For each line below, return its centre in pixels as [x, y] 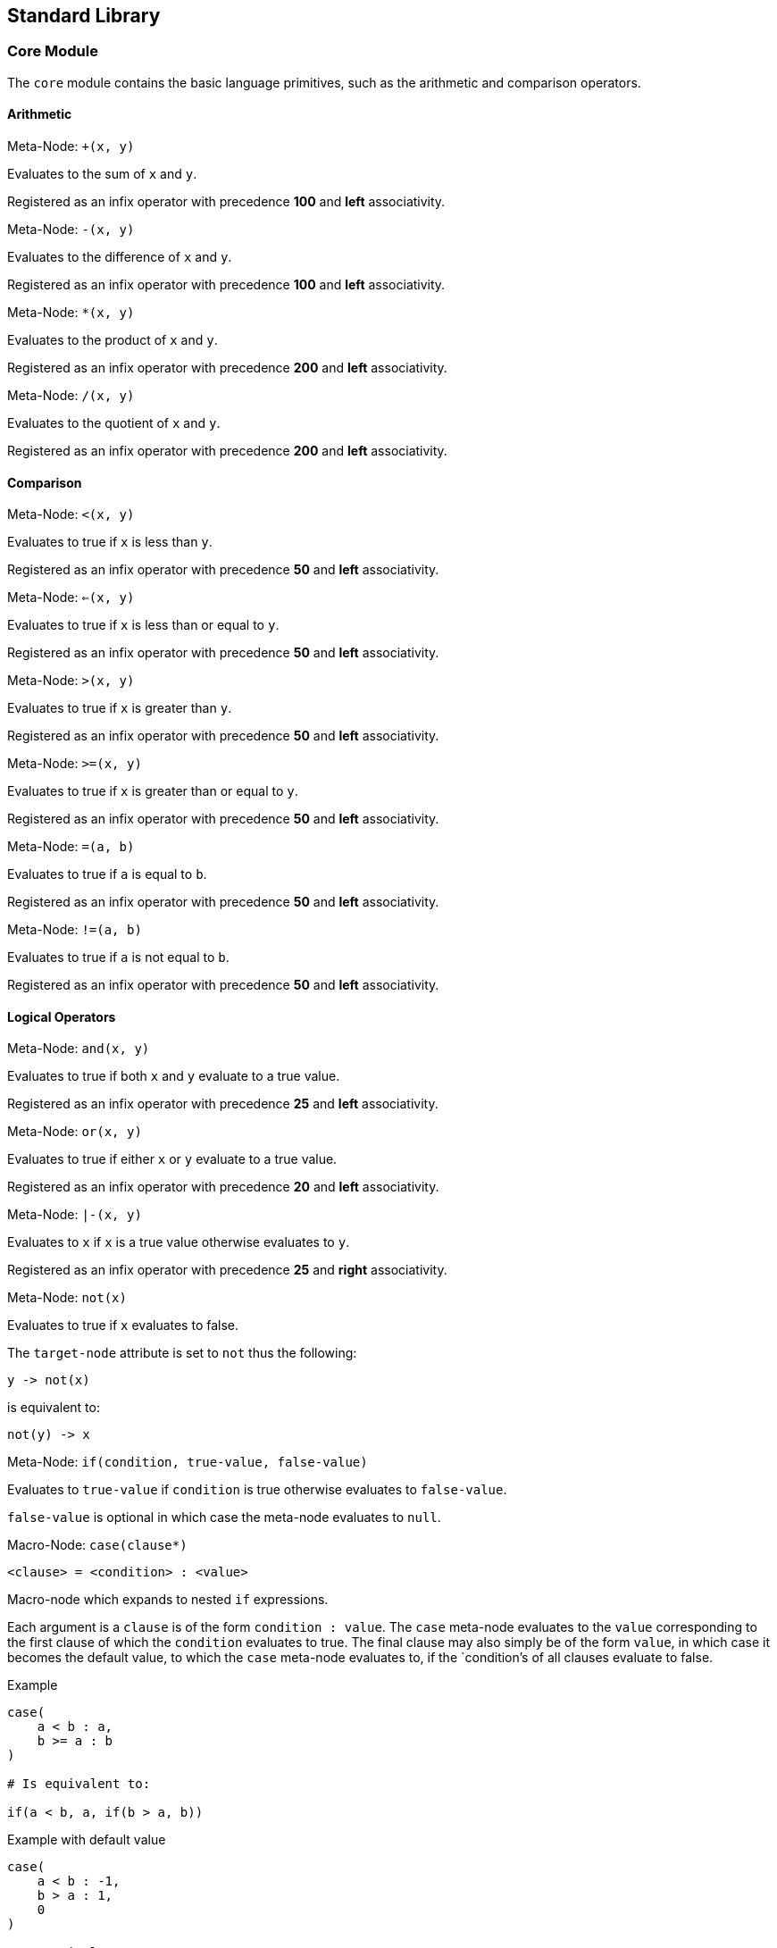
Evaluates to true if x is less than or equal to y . [143, 625]
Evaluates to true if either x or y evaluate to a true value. [172, 1159]
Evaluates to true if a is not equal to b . [118, 957]
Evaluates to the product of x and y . [113, 340]
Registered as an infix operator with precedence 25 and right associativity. [227, 1270]
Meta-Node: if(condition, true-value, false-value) [188, 1462]
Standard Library [84, 16]
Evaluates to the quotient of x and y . [114, 423]
